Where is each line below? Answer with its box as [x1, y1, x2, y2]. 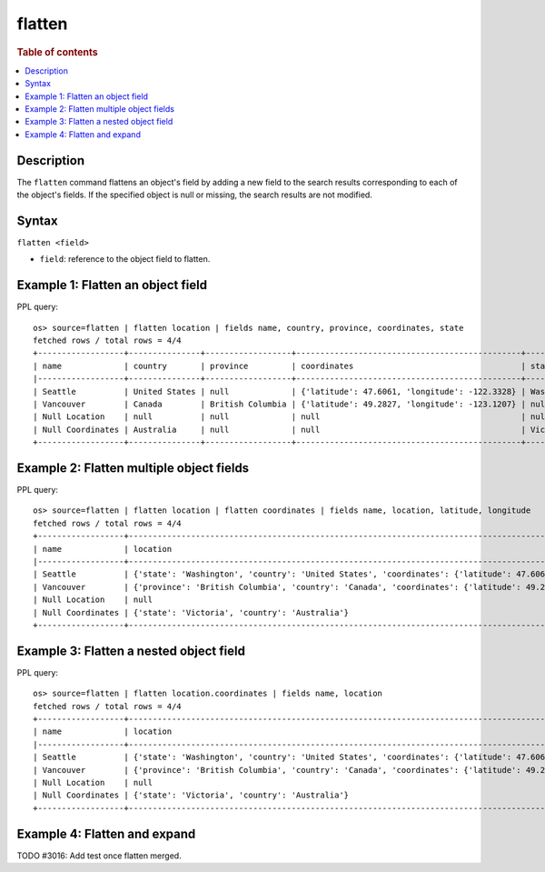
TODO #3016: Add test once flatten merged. [16, 850, 182, 861]
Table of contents [16, 45, 99, 58]
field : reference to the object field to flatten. [39, 254, 211, 265]
